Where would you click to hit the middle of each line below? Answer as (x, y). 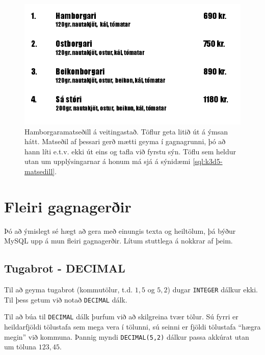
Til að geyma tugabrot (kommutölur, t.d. (69, 290)
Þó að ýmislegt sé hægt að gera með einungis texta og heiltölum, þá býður (120, 230)
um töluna (20, 347)
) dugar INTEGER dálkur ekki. (213, 290)
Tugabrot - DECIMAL (65, 268)
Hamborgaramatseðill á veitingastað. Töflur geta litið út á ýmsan (126, 131)
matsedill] (40, 171)
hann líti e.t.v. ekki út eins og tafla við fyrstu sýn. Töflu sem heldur (130, 151)
